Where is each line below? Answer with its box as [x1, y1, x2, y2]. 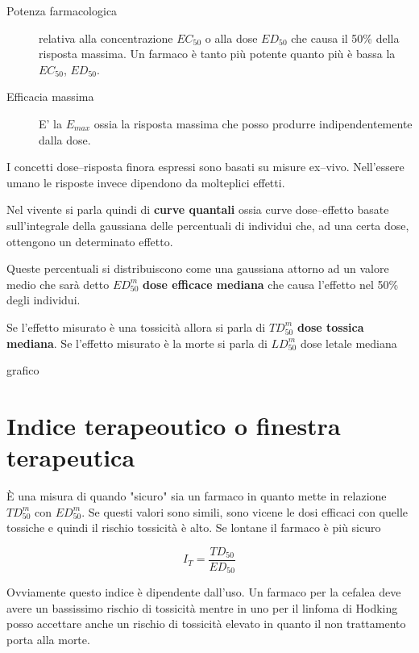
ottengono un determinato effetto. [6, 232, 173, 249]
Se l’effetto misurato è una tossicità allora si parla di [6, 318, 266, 335]
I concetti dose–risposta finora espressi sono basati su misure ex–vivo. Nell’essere [6, 158, 404, 175]
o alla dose [205, 29, 258, 46]
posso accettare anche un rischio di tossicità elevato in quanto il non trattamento [6, 615, 406, 632]
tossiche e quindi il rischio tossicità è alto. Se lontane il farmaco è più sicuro [6, 519, 381, 536]
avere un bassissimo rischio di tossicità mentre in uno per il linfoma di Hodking [6, 599, 398, 616]
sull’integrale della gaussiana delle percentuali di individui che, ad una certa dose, [6, 216, 409, 233]
